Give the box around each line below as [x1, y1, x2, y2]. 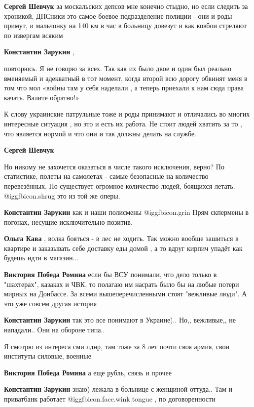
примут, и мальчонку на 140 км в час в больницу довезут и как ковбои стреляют [4, 20, 247, 31]
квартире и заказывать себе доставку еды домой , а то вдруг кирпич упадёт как [4, 243, 243, 253]
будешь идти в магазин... [4, 252, 79, 263]
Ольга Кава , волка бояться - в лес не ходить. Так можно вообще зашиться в [4, 233, 239, 244]
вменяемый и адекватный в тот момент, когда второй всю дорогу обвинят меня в [4, 73, 248, 83]
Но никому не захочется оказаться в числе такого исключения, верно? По [4, 161, 224, 171]
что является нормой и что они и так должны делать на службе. [4, 128, 197, 138]
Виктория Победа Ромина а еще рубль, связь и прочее [4, 367, 172, 377]
